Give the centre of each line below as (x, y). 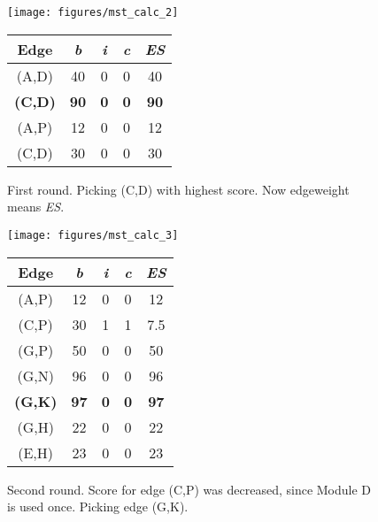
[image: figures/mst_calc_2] (93, 12)
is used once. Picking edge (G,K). (98, 507)
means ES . (36, 207)
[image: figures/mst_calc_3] (93, 235)
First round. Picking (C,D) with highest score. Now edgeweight (178, 189)
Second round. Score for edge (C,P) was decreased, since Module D (189, 489)
